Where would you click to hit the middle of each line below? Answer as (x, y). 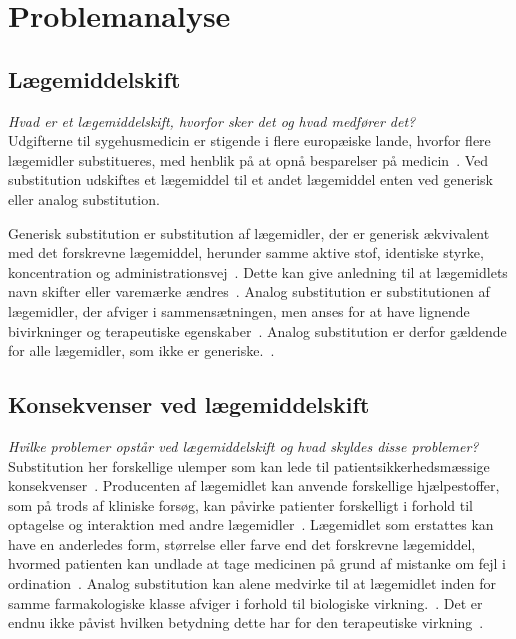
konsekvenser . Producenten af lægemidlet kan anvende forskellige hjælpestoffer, (254, 485)
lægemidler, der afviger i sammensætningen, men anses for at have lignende (239, 310)
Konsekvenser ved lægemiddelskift (189, 404)
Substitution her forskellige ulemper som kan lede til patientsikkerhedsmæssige (249, 465)
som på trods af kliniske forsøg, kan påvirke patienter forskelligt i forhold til (240, 504)
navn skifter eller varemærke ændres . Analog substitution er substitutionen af (249, 291)
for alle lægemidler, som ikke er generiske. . (141, 350)
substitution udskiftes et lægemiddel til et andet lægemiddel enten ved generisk (250, 179)
